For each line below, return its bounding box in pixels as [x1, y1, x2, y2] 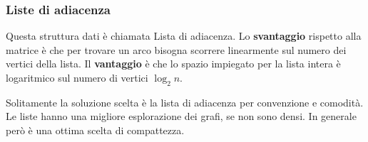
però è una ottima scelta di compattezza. [6, 122, 185, 137]
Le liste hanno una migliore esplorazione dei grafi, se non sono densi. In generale [6, 109, 357, 124]
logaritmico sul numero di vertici [6, 70, 148, 84]
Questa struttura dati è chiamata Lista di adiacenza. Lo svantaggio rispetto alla [6, 28, 362, 43]
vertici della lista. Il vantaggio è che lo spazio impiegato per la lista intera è [6, 56, 341, 71]
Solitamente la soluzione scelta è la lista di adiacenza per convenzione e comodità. [6, 94, 364, 109]
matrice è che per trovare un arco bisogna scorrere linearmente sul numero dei [6, 42, 347, 57]
